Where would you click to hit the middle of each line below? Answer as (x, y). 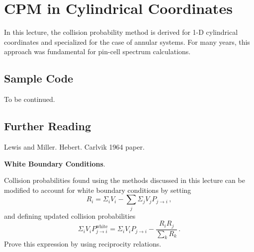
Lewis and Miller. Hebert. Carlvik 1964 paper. (74, 146)
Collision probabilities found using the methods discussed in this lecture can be (125, 180)
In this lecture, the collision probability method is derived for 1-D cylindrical (121, 32)
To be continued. (30, 99)
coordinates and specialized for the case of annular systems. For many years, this (127, 42)
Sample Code (39, 78)
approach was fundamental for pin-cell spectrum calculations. (97, 51)
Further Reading (47, 126)
